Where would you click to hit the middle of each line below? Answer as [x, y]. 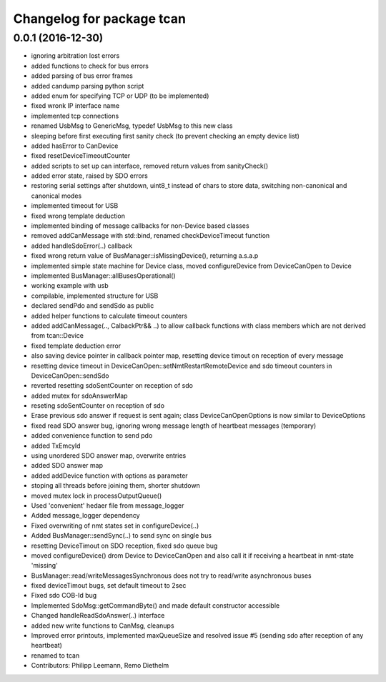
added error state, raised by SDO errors [89, 176]
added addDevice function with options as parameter [110, 476]
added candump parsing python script [88, 86]
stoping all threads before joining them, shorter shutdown [115, 486]
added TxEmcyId [56, 446]
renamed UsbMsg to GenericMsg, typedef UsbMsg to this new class [132, 126]
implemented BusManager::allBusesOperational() [103, 276]
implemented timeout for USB [75, 206]
